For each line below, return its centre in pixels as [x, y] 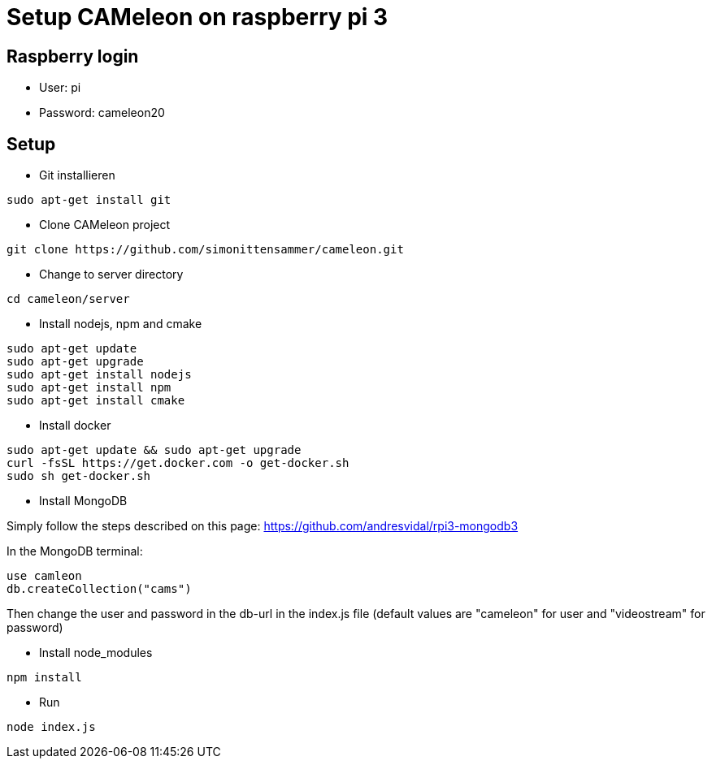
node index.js [51, 727]
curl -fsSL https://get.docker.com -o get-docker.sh [178, 463]
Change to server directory [111, 274]
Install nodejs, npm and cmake [121, 324]
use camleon [44, 576]
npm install [44, 678]
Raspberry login [73, 56]
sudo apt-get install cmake [96, 401]
